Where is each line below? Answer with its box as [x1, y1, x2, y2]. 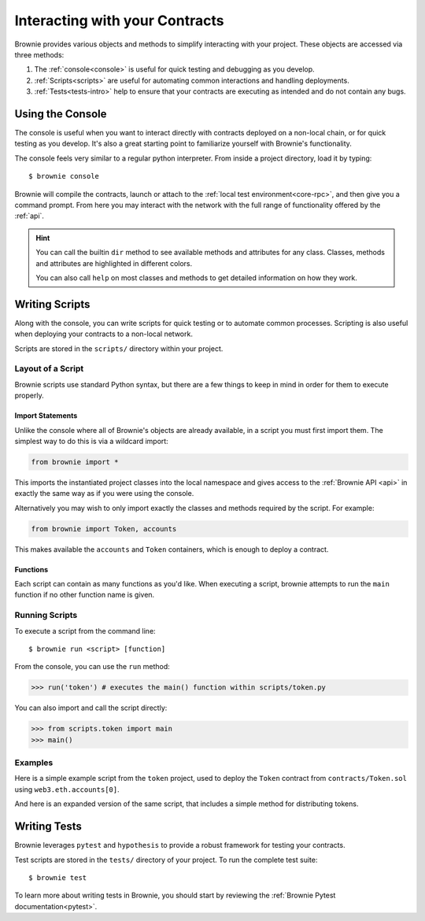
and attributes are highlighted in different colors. [35, 258, 193, 268]
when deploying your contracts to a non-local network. [14, 329, 193, 338]
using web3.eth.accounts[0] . [14, 784, 120, 794]
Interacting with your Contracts [14, 12, 224, 29]
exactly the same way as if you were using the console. [14, 489, 194, 498]
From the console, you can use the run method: [14, 662, 171, 671]
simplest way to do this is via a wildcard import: [14, 436, 168, 446]
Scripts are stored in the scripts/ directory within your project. [14, 343, 224, 353]
